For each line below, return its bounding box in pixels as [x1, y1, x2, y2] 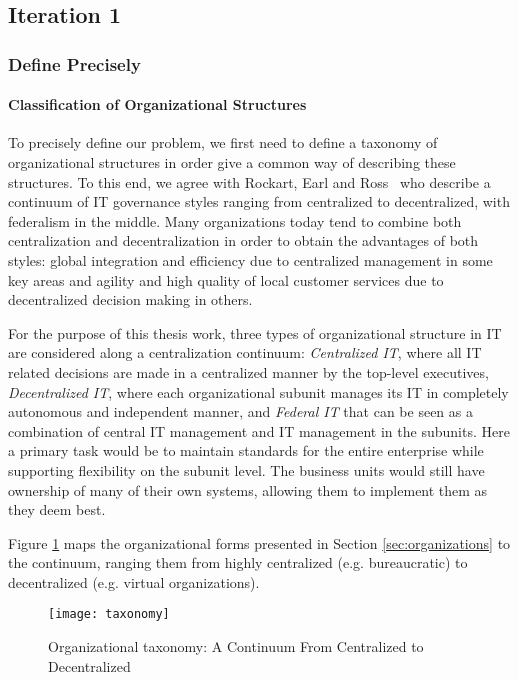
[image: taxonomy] [48, 607, 170, 622]
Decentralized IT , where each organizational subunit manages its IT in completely [8, 381, 509, 402]
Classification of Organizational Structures [8, 94, 307, 115]
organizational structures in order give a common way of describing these [8, 152, 456, 173]
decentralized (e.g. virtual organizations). [8, 571, 260, 592]
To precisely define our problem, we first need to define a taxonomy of [8, 132, 438, 153]
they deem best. [8, 499, 106, 520]
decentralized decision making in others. [8, 289, 253, 310]
